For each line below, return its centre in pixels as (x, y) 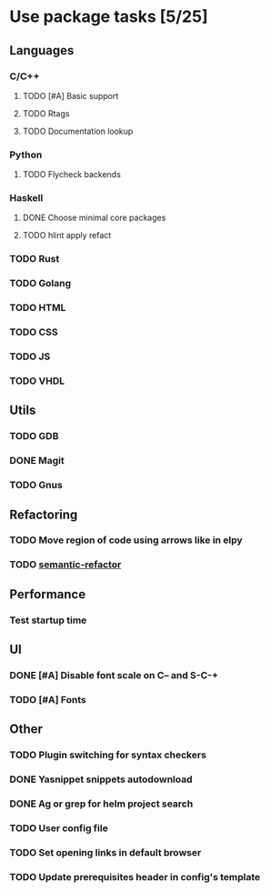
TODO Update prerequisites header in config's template (135, 877)
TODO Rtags (46, 113)
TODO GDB (34, 436)
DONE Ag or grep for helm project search (101, 804)
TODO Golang (40, 284)
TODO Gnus (36, 486)
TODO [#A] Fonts (48, 699)
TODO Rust (35, 259)
